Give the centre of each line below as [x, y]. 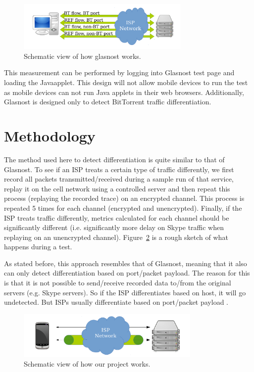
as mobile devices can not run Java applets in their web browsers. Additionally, [124, 92]
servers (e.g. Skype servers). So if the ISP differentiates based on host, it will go [125, 292]
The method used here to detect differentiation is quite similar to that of [114, 159]
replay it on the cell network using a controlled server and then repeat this [117, 188]
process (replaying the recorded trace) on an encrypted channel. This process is [124, 198]
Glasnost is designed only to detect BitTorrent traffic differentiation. [108, 102]
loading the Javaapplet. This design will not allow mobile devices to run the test [126, 82]
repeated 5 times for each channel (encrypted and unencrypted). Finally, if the [123, 208]
